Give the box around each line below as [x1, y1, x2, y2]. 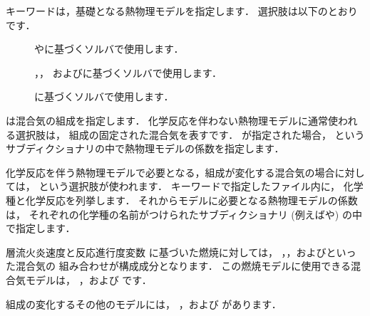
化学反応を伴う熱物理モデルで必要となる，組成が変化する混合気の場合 [6, 164, 335, 179]
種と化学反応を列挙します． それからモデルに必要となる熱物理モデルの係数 [6, 192, 358, 207]
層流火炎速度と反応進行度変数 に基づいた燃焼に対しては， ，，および [6, 244, 327, 259]
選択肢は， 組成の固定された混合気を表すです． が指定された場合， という [15, 127, 365, 142]
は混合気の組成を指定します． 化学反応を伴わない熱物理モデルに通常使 [6, 112, 339, 127]
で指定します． [6, 221, 76, 236]
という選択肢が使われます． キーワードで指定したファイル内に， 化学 [38, 179, 364, 194]
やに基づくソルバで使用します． [34, 41, 184, 56]
